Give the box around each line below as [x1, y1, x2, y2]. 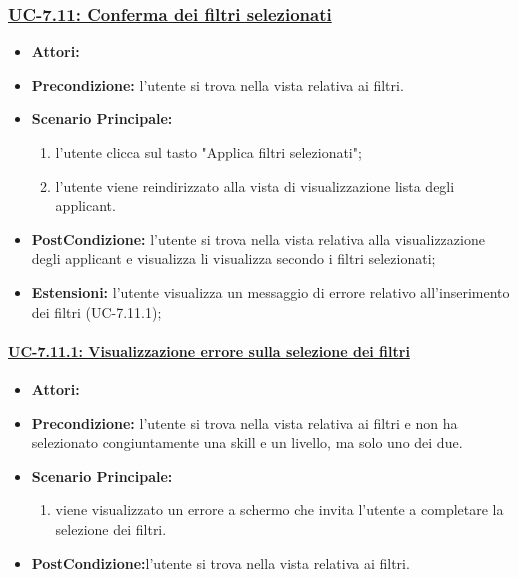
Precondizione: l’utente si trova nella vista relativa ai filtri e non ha [31, 412, 458, 433]
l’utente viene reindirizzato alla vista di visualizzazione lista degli [55, 175, 455, 196]
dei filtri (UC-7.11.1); [31, 301, 162, 322]
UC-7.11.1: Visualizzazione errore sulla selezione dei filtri [8, 340, 410, 361]
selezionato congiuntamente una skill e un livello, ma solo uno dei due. [31, 432, 463, 453]
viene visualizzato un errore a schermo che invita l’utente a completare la [55, 499, 504, 520]
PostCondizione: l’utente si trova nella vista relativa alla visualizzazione [31, 228, 485, 249]
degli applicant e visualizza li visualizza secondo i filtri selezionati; [31, 248, 436, 269]
